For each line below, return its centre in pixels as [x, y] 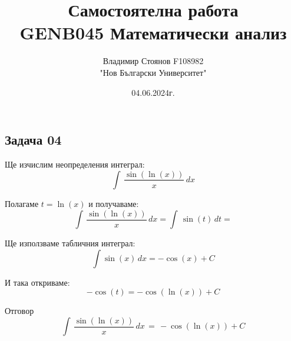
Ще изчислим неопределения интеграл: [75, 164]
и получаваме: [114, 203]
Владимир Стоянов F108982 [153, 61]
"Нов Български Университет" [153, 72]
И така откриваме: [37, 282]
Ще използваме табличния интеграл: [70, 243]
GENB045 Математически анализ [153, 33]
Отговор [19, 311]
